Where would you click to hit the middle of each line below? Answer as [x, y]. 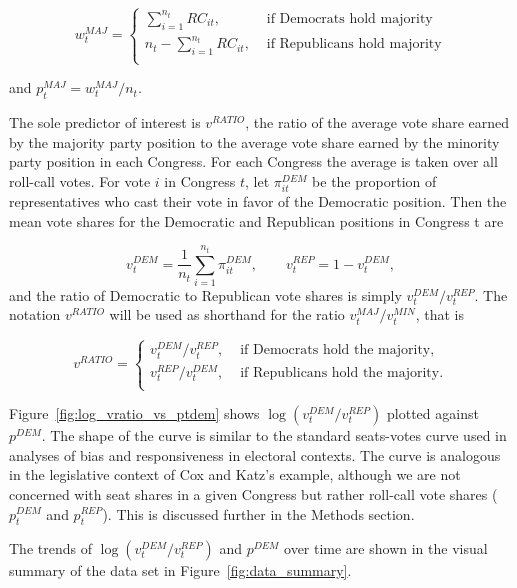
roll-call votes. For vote [80, 180]
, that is [439, 314]
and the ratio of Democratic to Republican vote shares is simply [205, 294]
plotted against [433, 413]
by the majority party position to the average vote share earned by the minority [254, 141]
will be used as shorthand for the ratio [227, 314]
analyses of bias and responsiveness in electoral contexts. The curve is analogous [255, 454]
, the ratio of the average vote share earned [377, 121]
